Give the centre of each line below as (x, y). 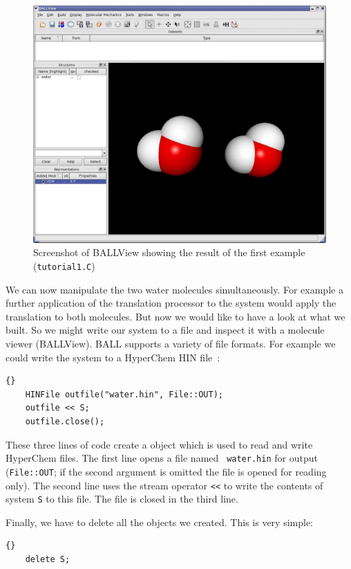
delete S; (48, 560)
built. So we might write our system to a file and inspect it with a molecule (165, 330)
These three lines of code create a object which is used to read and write (159, 444)
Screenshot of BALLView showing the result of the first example (169, 252)
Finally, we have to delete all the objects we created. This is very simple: (160, 522)
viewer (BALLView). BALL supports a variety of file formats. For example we (171, 344)
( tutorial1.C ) (64, 266)
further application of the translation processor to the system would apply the (171, 303)
